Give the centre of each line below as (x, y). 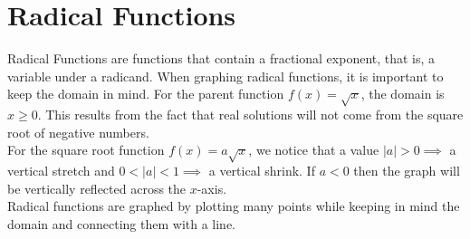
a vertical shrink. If (262, 171)
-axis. (212, 188)
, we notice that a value (314, 150)
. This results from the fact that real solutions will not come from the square (250, 115)
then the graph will (407, 171)
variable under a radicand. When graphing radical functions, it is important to (225, 76)
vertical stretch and (61, 171)
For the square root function (86, 150)
